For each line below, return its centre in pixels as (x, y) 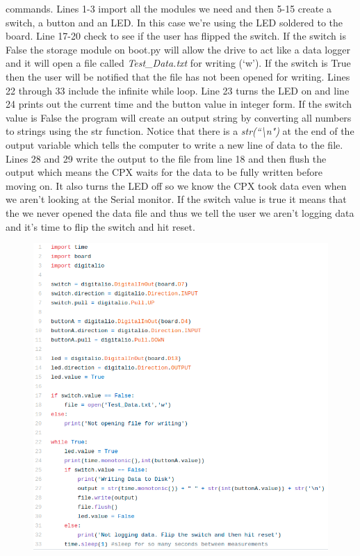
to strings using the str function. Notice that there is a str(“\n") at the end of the (180, 131)
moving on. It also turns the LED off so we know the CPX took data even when (176, 185)
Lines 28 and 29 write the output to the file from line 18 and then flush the (166, 158)
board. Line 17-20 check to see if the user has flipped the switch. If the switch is (176, 36)
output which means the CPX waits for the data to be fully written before (164, 172)
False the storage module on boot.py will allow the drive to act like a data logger (178, 49)
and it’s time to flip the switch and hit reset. (100, 226)
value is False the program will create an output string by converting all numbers (179, 117)
